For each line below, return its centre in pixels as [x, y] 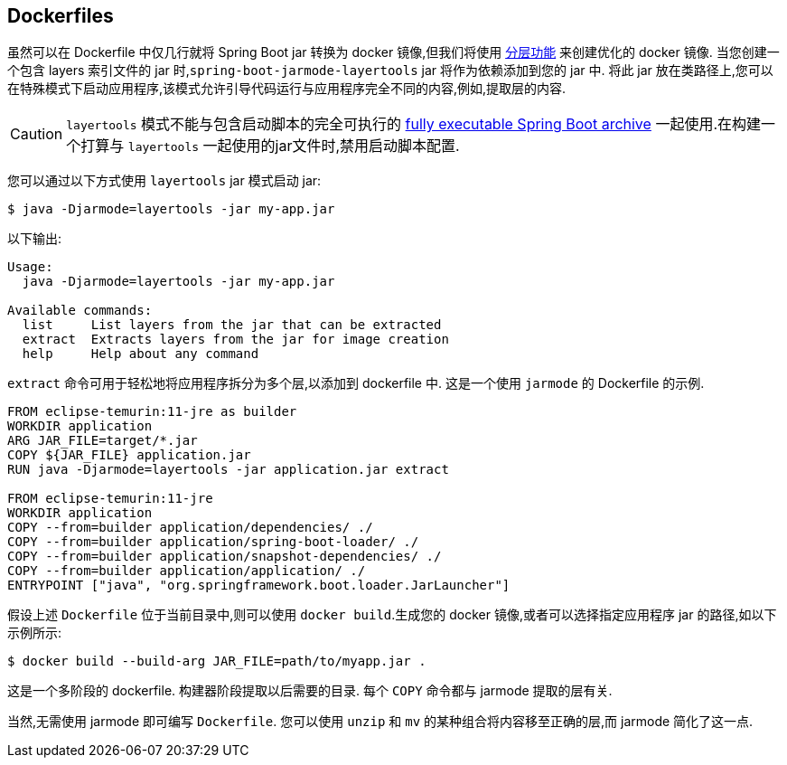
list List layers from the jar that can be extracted [232, 325]
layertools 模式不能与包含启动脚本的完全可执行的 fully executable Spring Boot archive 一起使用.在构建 [413, 124]
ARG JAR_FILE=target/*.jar [103, 441]
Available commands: [80, 311]
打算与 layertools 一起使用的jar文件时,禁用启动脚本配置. [270, 146]
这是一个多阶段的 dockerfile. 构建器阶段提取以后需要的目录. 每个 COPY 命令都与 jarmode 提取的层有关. [310, 691]
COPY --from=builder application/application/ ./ [187, 571]
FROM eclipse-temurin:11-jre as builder [152, 412]
